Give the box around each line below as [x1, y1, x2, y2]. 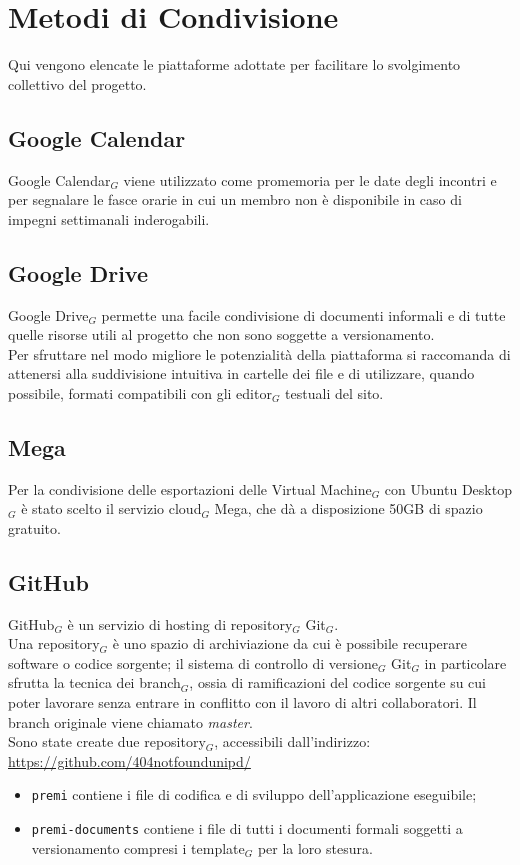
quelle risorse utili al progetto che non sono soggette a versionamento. [8, 324, 435, 345]
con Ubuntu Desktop [384, 478, 512, 499]
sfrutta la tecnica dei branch [8, 672, 181, 693]
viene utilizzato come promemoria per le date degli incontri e [123, 169, 497, 190]
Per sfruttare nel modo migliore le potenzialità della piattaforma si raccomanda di [8, 343, 511, 364]
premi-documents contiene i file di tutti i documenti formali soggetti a [31, 818, 463, 839]
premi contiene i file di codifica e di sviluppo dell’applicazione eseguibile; [31, 784, 477, 805]
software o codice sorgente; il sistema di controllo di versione [8, 652, 378, 673]
